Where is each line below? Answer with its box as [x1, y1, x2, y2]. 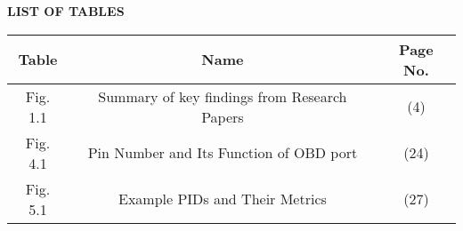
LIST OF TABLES [7, 2, 125, 20]
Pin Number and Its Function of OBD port [87, 142, 358, 163]
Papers [201, 106, 244, 127]
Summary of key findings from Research [98, 85, 347, 107]
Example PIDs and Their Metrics [118, 188, 327, 210]
